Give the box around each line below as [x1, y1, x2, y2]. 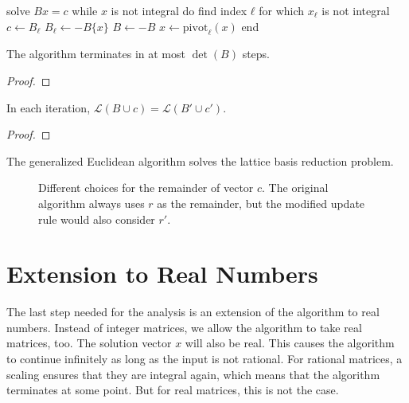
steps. [242, 45, 271, 62]
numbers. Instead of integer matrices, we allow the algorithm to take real [6, 319, 362, 335]
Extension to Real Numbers [6, 257, 318, 290]
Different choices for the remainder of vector [38, 179, 254, 196]
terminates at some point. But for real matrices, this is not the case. [6, 381, 339, 398]
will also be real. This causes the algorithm [185, 335, 395, 351]
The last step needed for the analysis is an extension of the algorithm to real [6, 303, 380, 320]
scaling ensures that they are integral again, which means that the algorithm [6, 366, 380, 382]
